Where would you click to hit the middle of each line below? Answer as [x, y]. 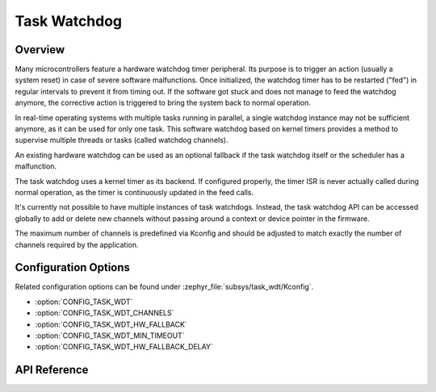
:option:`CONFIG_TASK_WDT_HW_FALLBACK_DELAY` [124, 347]
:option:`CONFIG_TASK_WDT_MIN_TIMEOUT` [110, 336]
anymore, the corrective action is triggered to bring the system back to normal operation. [163, 103]
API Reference [52, 370]
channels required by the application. [77, 244]
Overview [40, 50]
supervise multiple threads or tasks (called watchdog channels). [122, 140]
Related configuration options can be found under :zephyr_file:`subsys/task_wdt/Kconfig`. [164, 287]
